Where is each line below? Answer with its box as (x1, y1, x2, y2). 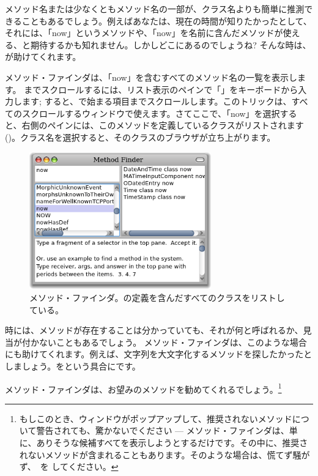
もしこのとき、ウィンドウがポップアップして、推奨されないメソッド (19, 412, 292, 425)
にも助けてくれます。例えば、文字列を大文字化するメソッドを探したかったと (5, 348, 312, 360)
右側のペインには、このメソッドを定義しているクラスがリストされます (21, 119, 304, 132)
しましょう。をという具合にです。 (5, 359, 141, 372)
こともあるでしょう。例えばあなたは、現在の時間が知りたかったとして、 (21, 14, 312, 27)
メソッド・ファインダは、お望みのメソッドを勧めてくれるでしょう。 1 (5, 381, 282, 395)
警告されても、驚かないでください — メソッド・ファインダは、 (36, 424, 289, 437)
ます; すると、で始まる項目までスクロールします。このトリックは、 (21, 95, 292, 108)
